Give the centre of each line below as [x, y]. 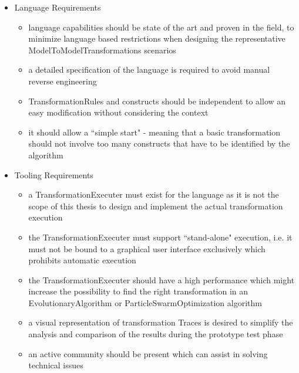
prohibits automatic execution [82, 260]
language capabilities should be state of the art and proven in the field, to [161, 27]
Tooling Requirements [54, 174]
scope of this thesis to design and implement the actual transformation [156, 206]
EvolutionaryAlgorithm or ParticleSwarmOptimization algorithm [145, 302]
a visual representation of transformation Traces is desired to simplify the [161, 322]
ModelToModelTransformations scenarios [102, 50]
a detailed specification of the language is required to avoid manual [149, 69]
